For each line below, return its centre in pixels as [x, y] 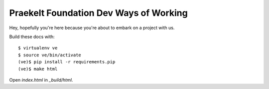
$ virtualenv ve [38, 48]
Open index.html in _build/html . [41, 80]
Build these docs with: [32, 37]
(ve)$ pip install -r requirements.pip [67, 62]
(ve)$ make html [38, 69]
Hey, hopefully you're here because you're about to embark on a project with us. [92, 28]
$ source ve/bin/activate [50, 55]
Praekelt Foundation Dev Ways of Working [98, 13]
